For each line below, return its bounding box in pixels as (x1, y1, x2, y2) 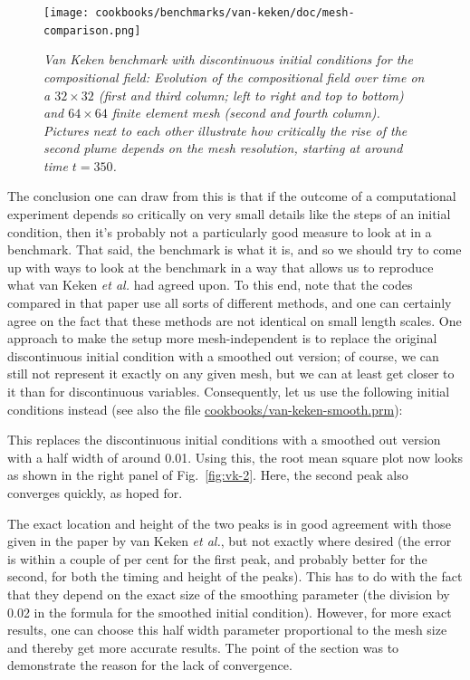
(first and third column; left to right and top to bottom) (98, 85, 404, 104)
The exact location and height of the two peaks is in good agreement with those (7, 513, 451, 532)
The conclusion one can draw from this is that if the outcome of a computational (7, 187, 456, 206)
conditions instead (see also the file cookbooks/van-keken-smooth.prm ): (7, 399, 403, 418)
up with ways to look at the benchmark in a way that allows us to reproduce (7, 257, 434, 276)
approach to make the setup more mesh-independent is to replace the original (7, 329, 437, 348)
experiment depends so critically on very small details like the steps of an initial (7, 205, 451, 224)
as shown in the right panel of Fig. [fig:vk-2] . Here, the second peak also (7, 465, 408, 484)
